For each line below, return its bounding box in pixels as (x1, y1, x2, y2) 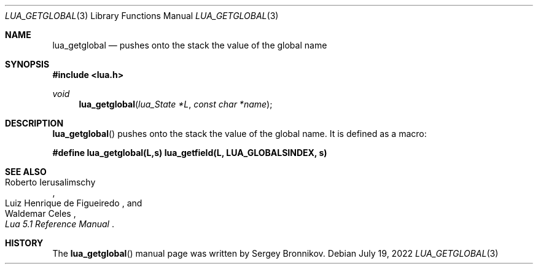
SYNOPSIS (5, 59, 50, 69)
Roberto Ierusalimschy (5, 177, 96, 187)
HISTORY (5, 238, 44, 248)
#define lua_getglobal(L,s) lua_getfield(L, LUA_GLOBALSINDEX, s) (52, 147, 327, 158)
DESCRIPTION (5, 118, 64, 128)
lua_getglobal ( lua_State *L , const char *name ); (79, 99, 273, 109)
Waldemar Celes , (5, 208, 76, 219)
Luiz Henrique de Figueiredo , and (5, 198, 142, 208)
